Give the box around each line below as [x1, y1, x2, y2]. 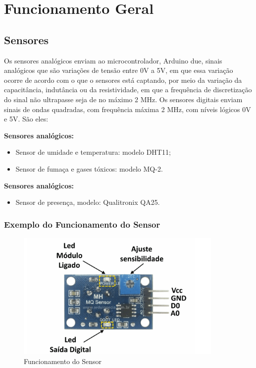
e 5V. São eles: [4, 114, 49, 124]
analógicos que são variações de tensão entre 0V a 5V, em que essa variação [4, 65, 233, 75]
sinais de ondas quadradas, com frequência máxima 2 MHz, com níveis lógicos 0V [4, 104, 251, 114]
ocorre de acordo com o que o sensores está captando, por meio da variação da [4, 74, 242, 85]
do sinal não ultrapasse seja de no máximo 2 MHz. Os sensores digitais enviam [4, 94, 243, 104]
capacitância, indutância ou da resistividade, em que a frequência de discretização [4, 84, 252, 95]
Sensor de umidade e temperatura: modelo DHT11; [15, 147, 171, 157]
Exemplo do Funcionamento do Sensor [4, 218, 160, 230]
